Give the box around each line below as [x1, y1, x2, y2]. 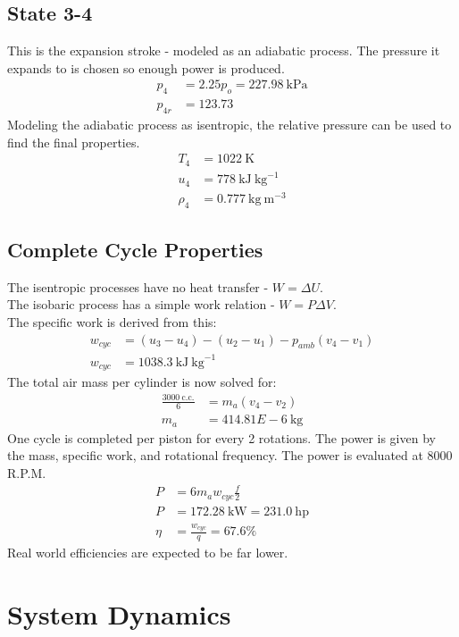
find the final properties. [7, 132, 140, 151]
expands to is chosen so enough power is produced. [7, 58, 285, 77]
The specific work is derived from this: [7, 313, 217, 331]
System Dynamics [7, 596, 231, 633]
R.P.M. [7, 464, 46, 482]
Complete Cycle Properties [7, 236, 263, 263]
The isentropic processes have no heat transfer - [7, 277, 269, 296]
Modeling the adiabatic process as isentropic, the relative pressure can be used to [7, 115, 452, 134]
